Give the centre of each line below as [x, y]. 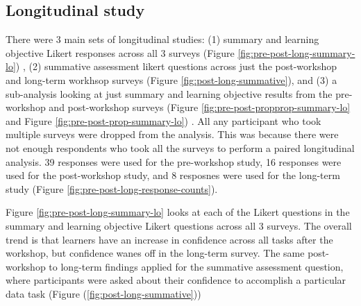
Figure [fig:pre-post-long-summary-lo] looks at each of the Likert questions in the [178, 212]
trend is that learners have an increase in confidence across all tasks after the [169, 239]
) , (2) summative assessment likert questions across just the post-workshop [176, 66]
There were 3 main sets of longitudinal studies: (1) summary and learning [162, 39]
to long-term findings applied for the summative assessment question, [196, 266]
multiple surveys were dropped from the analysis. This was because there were [172, 134]
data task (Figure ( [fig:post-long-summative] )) [103, 293]
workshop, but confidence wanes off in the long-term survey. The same [155, 253]
